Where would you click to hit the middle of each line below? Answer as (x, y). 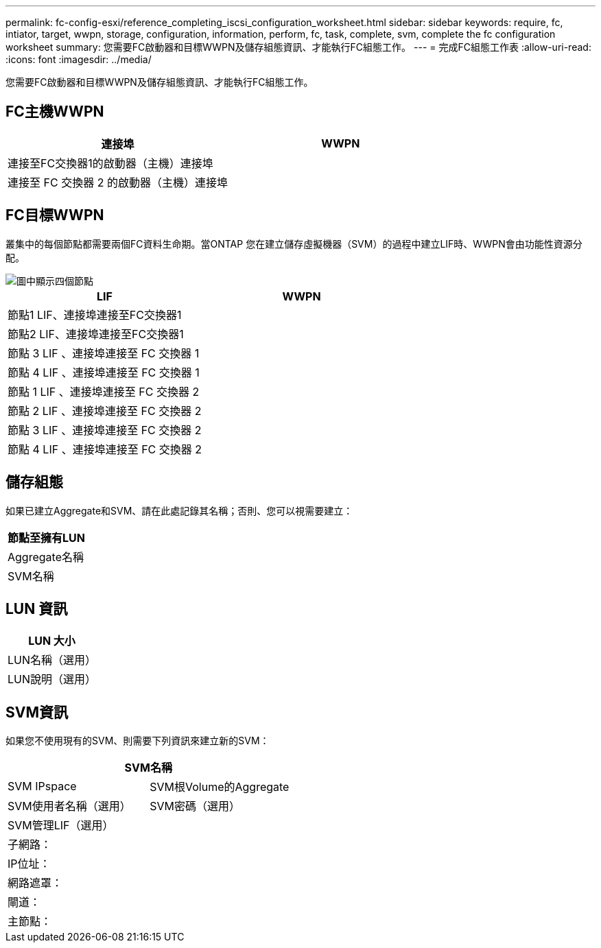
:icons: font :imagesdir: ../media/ (79, 59)
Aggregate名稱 (46, 557)
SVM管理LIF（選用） (61, 826)
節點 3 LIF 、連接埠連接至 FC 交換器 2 (105, 430)
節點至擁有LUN (46, 537)
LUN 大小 (52, 641)
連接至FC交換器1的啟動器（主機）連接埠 (110, 163)
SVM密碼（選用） (195, 806)
